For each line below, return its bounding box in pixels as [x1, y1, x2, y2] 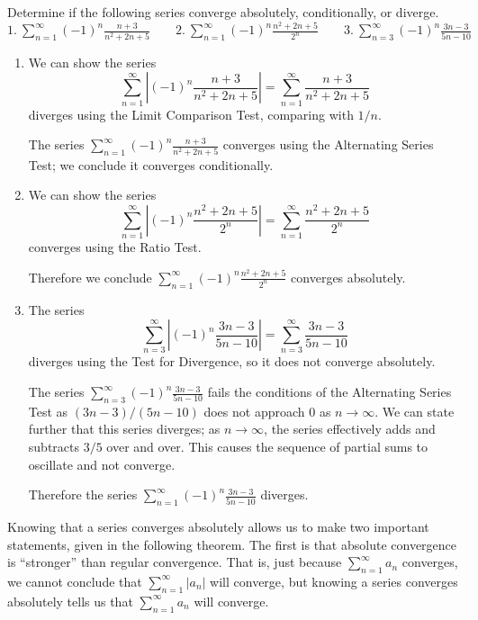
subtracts [28, 437, 79, 455]
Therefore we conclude [28, 267, 152, 286]
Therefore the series [28, 485, 138, 504]
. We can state [374, 401, 455, 420]
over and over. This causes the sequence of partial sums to [106, 437, 428, 455]
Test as [28, 401, 68, 420]
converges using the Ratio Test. [28, 238, 202, 256]
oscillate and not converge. [28, 454, 176, 473]
